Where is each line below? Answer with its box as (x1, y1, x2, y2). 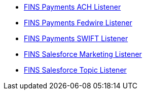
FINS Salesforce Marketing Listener (24, 50, 142, 58)
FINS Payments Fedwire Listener (24, 18, 132, 27)
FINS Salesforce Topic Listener (24, 66, 127, 74)
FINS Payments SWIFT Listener (24, 34, 128, 43)
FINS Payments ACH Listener (24, 3, 121, 11)
